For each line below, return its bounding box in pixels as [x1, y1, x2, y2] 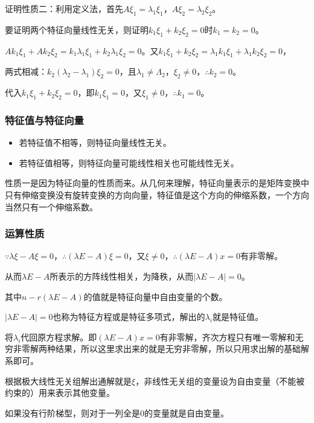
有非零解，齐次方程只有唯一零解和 [159, 330, 295, 343]
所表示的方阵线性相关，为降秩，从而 [50, 269, 194, 282]
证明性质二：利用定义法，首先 [5, 2, 123, 14]
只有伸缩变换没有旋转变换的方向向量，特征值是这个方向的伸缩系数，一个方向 [5, 188, 309, 201]
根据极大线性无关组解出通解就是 [5, 374, 132, 387]
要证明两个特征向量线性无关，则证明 [5, 23, 149, 36]
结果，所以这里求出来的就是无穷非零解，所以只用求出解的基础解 [55, 342, 309, 355]
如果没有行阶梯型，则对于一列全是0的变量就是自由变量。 [5, 406, 229, 419]
